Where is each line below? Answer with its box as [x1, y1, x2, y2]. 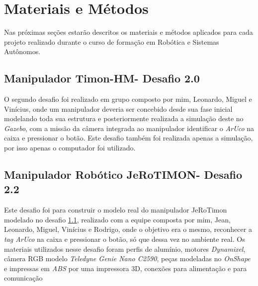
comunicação [4, 273, 43, 283]
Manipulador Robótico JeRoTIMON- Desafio [4, 167, 242, 182]
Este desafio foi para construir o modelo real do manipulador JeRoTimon [4, 205, 227, 215]
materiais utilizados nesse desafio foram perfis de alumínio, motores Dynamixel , [4, 243, 246, 254]
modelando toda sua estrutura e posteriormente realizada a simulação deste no [4, 113, 244, 124]
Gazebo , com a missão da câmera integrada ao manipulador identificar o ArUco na [4, 123, 255, 133]
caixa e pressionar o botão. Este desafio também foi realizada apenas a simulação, [4, 133, 253, 143]
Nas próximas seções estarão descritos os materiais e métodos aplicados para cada [4, 27, 253, 37]
